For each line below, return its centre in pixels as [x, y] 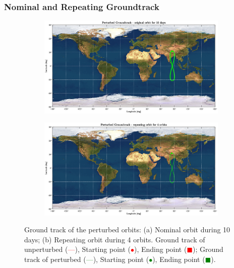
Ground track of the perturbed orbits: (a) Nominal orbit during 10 [127, 230]
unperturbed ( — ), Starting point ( [77, 249]
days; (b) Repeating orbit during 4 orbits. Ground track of [115, 239]
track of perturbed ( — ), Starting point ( [87, 259]
